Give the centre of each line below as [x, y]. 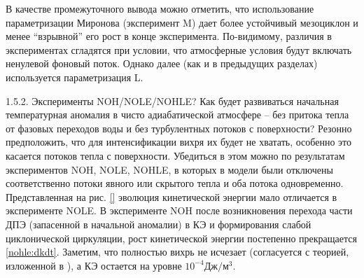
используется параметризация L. [75, 77]
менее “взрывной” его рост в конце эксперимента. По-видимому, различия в [169, 36]
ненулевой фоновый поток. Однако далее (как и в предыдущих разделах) [162, 63]
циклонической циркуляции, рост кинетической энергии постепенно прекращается [181, 238]
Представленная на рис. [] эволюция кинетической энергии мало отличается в [171, 196]
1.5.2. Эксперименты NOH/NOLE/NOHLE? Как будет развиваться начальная [172, 100]
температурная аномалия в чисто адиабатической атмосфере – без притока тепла [177, 114]
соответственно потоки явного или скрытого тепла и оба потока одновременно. [175, 183]
